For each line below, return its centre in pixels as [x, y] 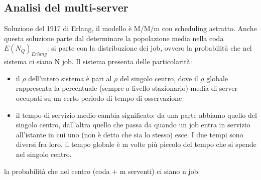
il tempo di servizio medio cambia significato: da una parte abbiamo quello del [136, 115]
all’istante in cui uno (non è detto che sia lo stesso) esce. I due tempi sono [129, 134]
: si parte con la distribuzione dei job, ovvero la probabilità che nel [149, 48]
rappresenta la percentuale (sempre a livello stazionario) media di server [126, 88]
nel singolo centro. [44, 154]
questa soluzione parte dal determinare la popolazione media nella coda [114, 38]
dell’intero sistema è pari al [70, 78]
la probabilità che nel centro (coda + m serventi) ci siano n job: [102, 171]
